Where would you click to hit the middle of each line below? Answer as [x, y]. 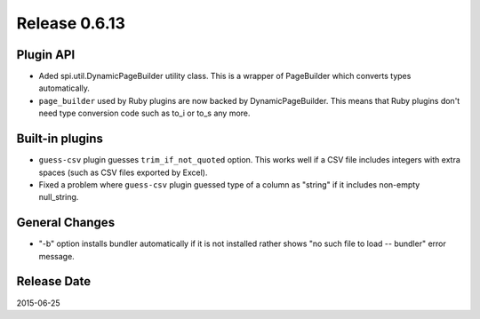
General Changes [66, 223]
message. [56, 256]
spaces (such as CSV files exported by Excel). [123, 172]
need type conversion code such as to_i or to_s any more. [144, 113]
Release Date [54, 281]
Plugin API [46, 55]
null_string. [59, 197]
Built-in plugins [60, 139]
